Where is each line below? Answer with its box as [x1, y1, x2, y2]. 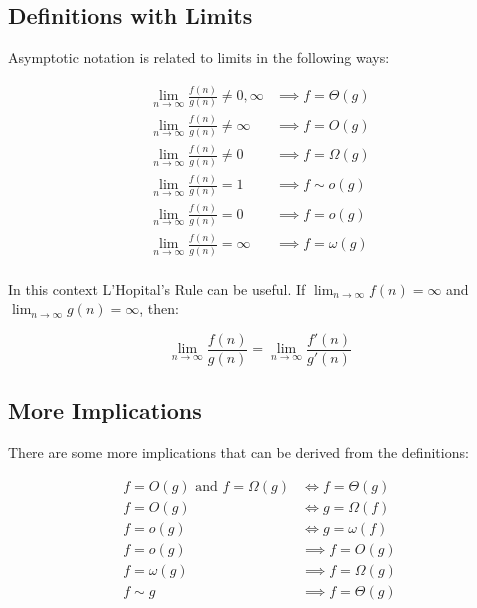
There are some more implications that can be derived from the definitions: [8, 442, 469, 463]
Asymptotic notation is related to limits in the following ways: [8, 47, 390, 68]
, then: [139, 298, 179, 319]
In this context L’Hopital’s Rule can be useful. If [8, 278, 306, 299]
